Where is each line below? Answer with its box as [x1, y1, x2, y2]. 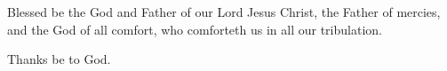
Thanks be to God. [7, 50, 111, 68]
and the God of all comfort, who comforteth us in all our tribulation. [7, 20, 382, 38]
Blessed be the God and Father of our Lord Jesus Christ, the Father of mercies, [7, 3, 441, 20]
